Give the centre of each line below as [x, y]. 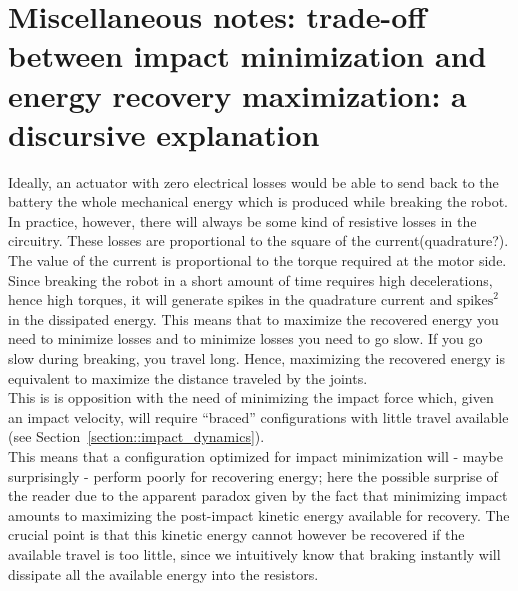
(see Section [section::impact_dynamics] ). [136, 436]
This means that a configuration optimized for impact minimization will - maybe [255, 456]
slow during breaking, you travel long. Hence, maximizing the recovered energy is [256, 358]
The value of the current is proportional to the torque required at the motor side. [257, 260]
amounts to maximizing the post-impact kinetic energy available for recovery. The [259, 514]
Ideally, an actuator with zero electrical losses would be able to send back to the [253, 181]
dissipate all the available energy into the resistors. [163, 573]
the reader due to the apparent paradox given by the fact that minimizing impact [258, 495]
